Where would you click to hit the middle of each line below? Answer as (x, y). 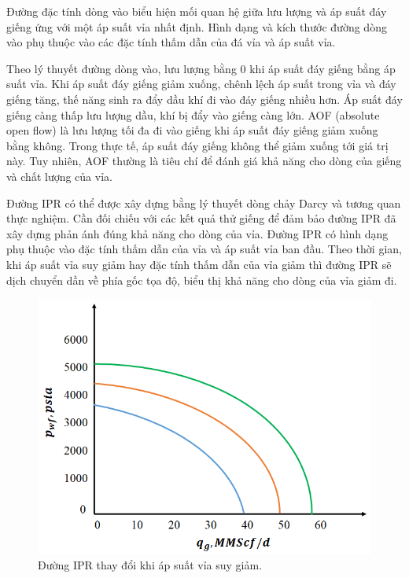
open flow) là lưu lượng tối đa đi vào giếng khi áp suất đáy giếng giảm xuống (192, 130)
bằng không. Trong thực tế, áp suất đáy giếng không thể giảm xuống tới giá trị (197, 145)
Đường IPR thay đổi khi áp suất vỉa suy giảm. (150, 565)
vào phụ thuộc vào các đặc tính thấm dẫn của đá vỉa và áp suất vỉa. (171, 42)
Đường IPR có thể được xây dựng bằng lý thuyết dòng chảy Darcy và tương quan (204, 202)
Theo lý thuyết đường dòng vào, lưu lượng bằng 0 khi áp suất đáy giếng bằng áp (201, 68)
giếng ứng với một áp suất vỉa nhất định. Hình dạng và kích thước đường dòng (197, 26)
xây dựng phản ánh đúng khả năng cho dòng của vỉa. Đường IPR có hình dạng (197, 233)
